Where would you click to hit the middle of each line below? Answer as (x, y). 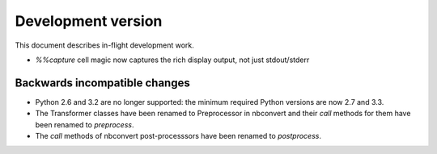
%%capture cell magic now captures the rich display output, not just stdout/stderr (172, 60)
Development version (89, 21)
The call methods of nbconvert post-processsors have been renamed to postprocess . (178, 136)
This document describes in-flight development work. (104, 45)
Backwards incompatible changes (102, 83)
